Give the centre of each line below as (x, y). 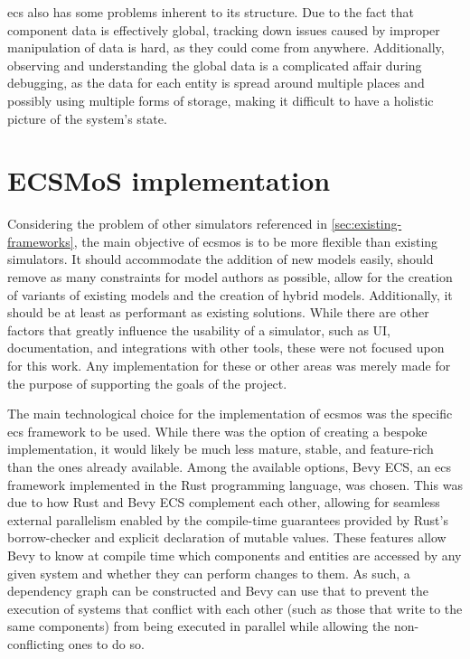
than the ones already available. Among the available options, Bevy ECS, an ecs (230, 466)
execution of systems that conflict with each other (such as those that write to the (235, 608)
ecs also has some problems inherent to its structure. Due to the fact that (211, 12)
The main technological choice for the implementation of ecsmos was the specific (230, 414)
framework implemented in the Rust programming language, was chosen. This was (235, 484)
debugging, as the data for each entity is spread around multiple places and (216, 83)
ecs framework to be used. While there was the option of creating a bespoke (217, 431)
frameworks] (41, 241)
